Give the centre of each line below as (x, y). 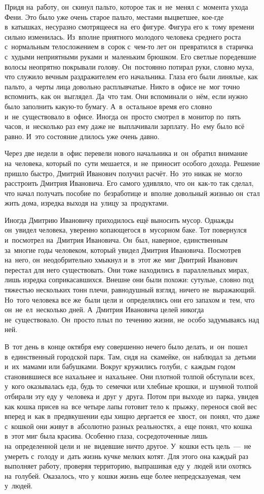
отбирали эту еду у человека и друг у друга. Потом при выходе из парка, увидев (132, 396)
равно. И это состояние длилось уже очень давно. (82, 136)
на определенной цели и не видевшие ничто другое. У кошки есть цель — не (128, 446)
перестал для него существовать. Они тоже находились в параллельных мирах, (127, 269)
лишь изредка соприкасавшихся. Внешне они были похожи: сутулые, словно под (129, 279)
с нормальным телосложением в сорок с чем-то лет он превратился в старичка (129, 46)
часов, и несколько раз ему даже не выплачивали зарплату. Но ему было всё (125, 126)
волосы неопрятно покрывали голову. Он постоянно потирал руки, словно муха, (129, 66)
